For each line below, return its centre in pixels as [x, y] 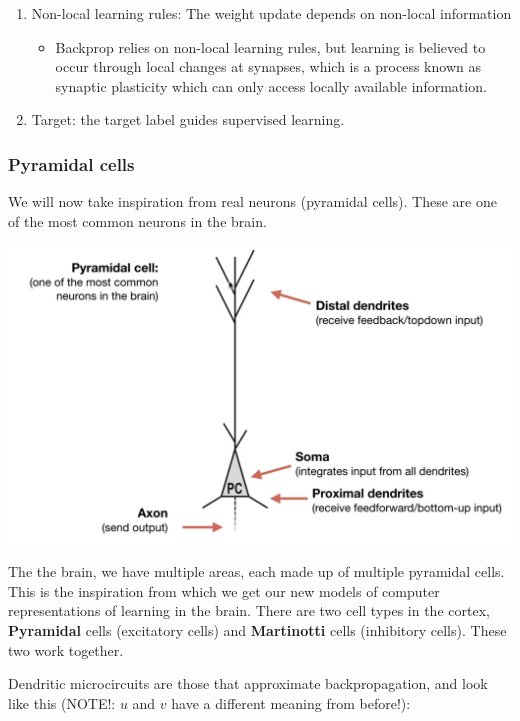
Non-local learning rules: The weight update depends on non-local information [271, 13]
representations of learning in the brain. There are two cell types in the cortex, [249, 610]
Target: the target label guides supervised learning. [188, 119]
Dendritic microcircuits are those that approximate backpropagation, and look [248, 683]
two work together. [66, 649]
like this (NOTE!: [62, 702]
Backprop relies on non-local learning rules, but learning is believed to [270, 46]
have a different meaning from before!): [291, 702]
